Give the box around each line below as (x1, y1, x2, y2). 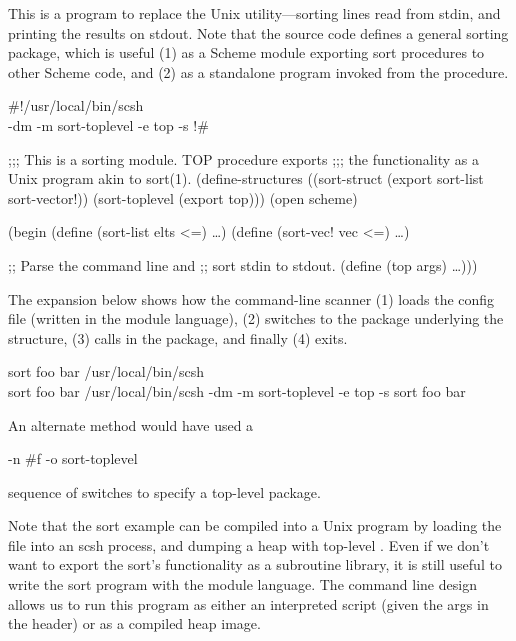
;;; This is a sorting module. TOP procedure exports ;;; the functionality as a (8, 148, 479, 169)
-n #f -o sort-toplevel (8, 448, 138, 469)
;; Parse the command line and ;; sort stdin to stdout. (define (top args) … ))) (8, 254, 478, 275)
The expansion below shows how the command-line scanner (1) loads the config (8, 288, 495, 309)
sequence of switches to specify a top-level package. (8, 481, 321, 502)
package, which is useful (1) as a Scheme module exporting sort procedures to (8, 42, 485, 63)
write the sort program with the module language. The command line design (8, 574, 477, 595)
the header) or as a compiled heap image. (8, 613, 261, 634)
